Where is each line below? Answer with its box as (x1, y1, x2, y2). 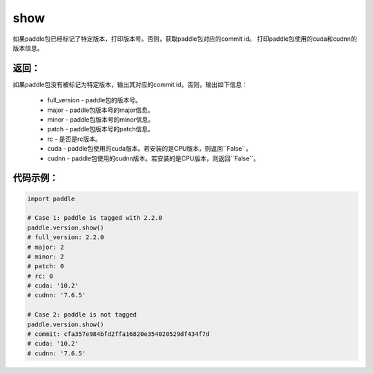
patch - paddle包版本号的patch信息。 (47, 125, 155, 133)
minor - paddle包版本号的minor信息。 (47, 115, 155, 124)
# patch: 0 (27, 263, 64, 270)
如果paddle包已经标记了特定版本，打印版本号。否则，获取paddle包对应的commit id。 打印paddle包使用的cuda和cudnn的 (12, 35, 357, 43)
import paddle (27, 194, 75, 203)
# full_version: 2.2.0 (27, 234, 104, 241)
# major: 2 (27, 243, 64, 251)
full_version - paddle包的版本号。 (47, 96, 142, 104)
